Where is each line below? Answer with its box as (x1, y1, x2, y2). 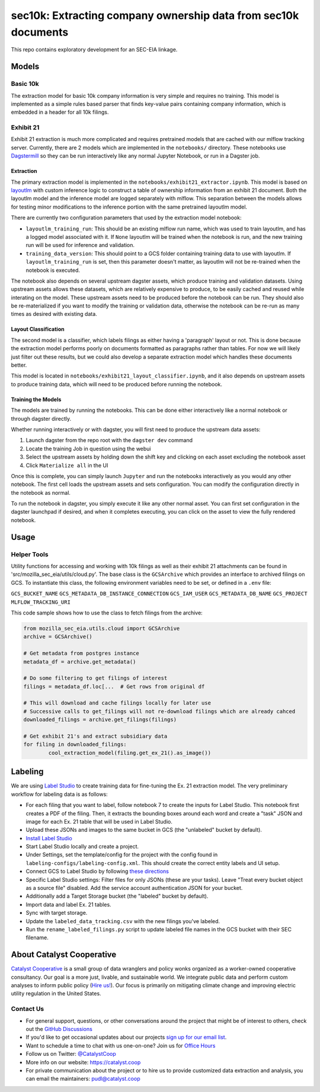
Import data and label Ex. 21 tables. (25, 901, 112, 908)
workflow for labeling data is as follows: (11, 790, 108, 798)
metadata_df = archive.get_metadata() (23, 658, 136, 665)
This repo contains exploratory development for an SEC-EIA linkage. (11, 46, 178, 53)
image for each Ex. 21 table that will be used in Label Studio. (25, 818, 173, 825)
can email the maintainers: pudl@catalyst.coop (25, 1075, 140, 1083)
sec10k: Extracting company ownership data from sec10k (11, 9, 299, 22)
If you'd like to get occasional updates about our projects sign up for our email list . (25, 1034, 227, 1041)
